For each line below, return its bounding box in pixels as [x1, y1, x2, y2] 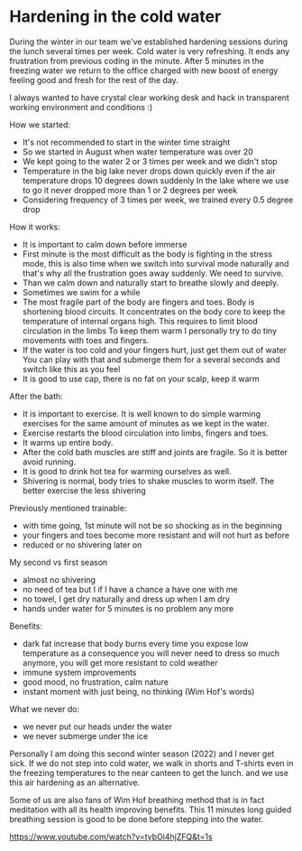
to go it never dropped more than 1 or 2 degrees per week [22, 184, 237, 195]
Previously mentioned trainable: [9, 502, 127, 513]
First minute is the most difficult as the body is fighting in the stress [22, 248, 273, 259]
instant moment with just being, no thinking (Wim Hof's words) [22, 686, 255, 697]
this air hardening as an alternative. [9, 777, 141, 788]
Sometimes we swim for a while [22, 286, 141, 297]
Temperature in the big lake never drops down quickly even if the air [22, 165, 277, 176]
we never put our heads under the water [22, 721, 173, 732]
